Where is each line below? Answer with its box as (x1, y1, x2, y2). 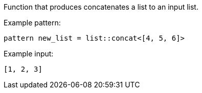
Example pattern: (4, 18, 61, 27)
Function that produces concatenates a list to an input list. (4, 3, 198, 11)
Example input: (4, 49, 54, 58)
